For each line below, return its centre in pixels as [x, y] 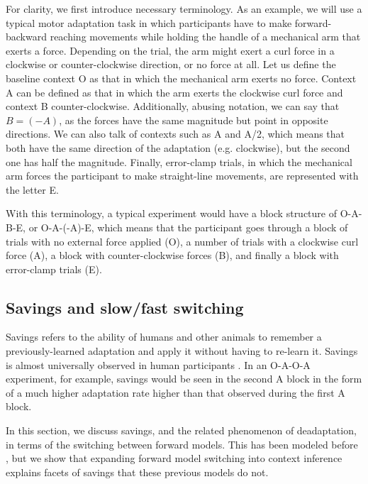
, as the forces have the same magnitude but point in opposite [194, 120]
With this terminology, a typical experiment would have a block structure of [171, 213]
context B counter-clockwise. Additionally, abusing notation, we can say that [173, 106]
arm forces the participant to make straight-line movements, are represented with [182, 176]
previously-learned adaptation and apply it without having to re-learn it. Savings [182, 351]
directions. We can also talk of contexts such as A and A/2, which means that [175, 134]
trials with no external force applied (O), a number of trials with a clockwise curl [182, 241]
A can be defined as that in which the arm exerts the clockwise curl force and [174, 92]
